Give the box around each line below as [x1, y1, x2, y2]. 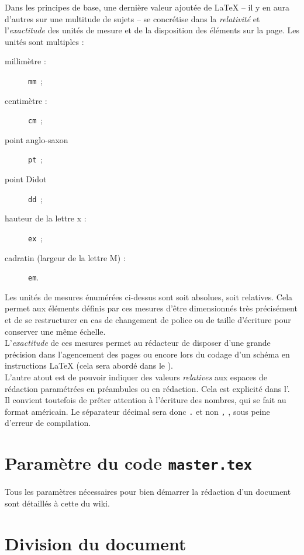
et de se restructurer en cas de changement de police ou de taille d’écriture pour [5, 314, 291, 326]
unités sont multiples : [5, 35, 84, 47]
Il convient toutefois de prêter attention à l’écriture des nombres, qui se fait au [5, 394, 286, 406]
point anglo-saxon [5, 133, 68, 145]
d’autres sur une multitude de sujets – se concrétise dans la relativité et [5, 12, 260, 25]
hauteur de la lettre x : [5, 212, 87, 224]
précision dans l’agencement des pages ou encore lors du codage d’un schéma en [5, 348, 290, 360]
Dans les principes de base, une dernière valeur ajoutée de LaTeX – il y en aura [5, 1, 289, 13]
